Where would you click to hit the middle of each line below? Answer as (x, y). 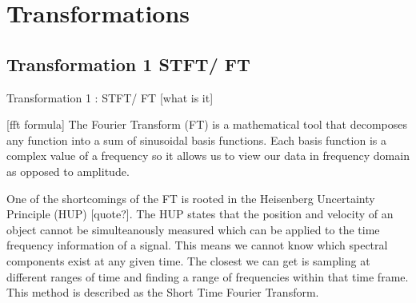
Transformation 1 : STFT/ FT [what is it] (110, 97)
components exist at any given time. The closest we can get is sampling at (188, 260)
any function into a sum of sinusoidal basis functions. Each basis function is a (196, 140)
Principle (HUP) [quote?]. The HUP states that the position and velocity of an (200, 214)
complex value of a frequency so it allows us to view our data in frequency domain (208, 155)
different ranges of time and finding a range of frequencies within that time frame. (208, 276)
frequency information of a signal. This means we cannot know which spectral (197, 245)
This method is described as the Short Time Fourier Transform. (163, 292)
